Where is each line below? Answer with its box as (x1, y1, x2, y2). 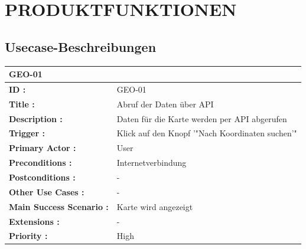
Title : (9, 97, 35, 110)
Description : (9, 112, 63, 125)
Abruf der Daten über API (116, 97, 214, 110)
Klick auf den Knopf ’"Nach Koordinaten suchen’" (116, 127, 297, 139)
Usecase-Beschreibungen (5, 37, 157, 55)
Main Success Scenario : (9, 200, 109, 212)
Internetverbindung (116, 156, 187, 169)
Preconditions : (9, 156, 72, 169)
